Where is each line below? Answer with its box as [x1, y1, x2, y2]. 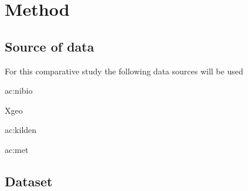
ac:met [5, 143, 29, 155]
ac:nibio [5, 84, 33, 97]
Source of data [5, 37, 94, 55]
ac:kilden [5, 124, 37, 136]
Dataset [5, 172, 53, 190]
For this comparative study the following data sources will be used [5, 64, 243, 77]
